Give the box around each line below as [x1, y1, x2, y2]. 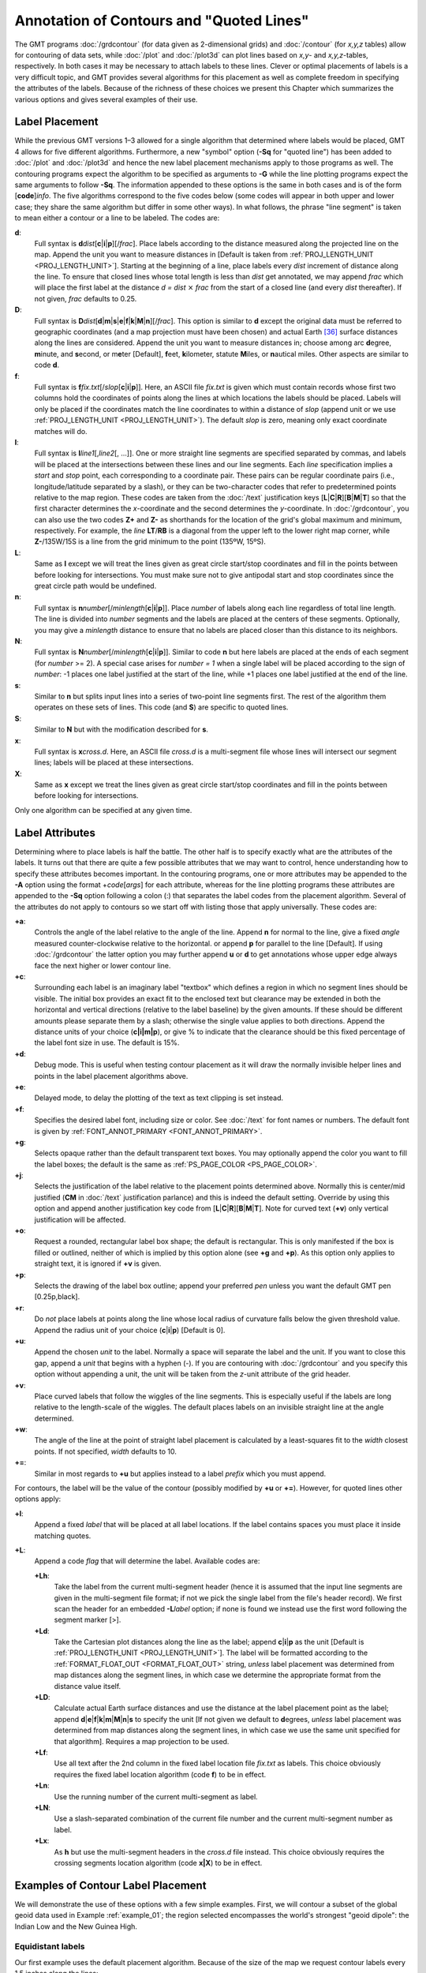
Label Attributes [14, 826, 96, 840]
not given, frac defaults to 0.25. [34, 294, 137, 303]
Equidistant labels [14, 1941, 85, 1952]
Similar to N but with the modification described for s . [34, 724, 209, 734]
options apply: [14, 1494, 62, 1503]
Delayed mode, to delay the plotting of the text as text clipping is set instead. [34, 1093, 284, 1103]
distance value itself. [54, 1681, 121, 1690]
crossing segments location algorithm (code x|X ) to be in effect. [54, 1858, 263, 1867]
